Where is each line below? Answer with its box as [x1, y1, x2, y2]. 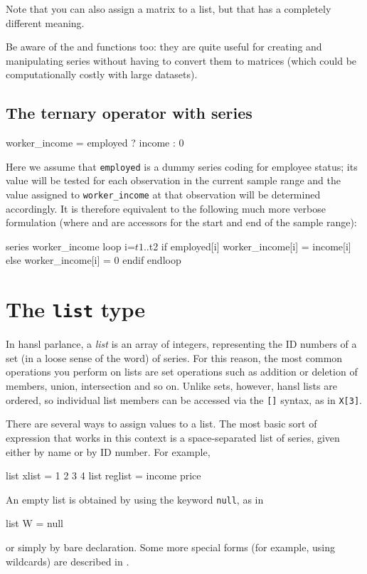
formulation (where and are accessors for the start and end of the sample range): [6, 215, 357, 230]
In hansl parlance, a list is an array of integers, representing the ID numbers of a [6, 336, 357, 351]
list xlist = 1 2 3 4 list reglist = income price [6, 468, 201, 483]
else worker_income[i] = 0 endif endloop [6, 253, 181, 267]
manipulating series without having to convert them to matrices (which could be [6, 53, 357, 68]
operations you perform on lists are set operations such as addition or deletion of [6, 364, 358, 379]
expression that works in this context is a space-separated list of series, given [6, 430, 340, 445]
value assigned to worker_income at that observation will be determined [6, 187, 321, 202]
